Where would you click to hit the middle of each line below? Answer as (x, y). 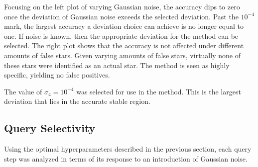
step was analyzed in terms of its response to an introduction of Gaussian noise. (126, 158)
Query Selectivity (50, 128)
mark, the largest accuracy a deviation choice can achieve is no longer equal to (124, 26)
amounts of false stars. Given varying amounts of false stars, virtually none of (122, 55)
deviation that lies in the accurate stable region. (77, 101)
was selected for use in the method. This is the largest (159, 91)
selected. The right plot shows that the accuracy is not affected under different (124, 45)
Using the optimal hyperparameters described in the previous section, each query (128, 149)
